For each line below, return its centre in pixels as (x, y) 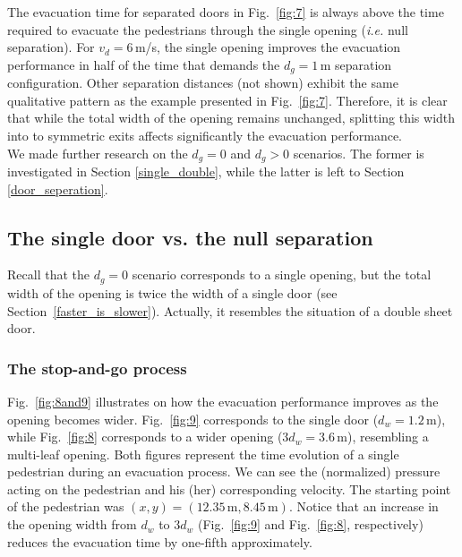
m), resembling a (383, 437)
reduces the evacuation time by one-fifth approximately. (160, 541)
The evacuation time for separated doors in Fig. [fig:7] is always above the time (226, 12)
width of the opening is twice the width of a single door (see (172, 292)
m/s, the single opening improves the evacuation (268, 47)
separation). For (51, 47)
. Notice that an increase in (364, 506)
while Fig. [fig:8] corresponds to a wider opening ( (145, 437)
